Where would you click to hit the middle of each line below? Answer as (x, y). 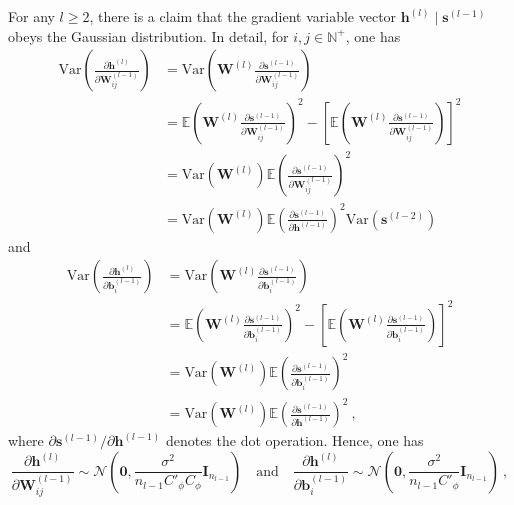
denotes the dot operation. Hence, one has (294, 440)
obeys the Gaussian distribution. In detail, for (148, 35)
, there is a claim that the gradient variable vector (243, 16)
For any (31, 16)
